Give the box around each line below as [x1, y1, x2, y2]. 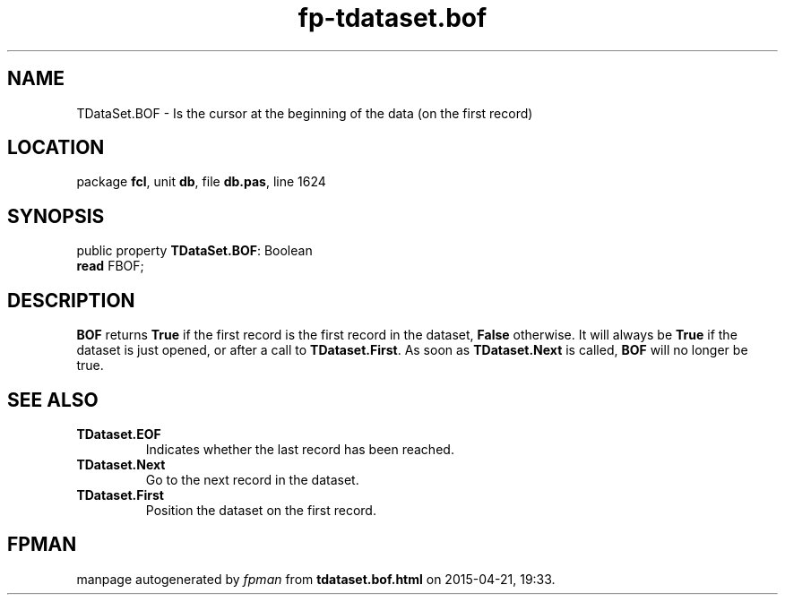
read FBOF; [76, 258, 144, 274]
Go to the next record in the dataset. [145, 471, 359, 487]
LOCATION [7, 136, 105, 159]
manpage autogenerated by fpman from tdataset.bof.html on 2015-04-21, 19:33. [76, 571, 556, 587]
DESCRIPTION [7, 288, 135, 312]
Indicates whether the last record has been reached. [145, 441, 454, 457]
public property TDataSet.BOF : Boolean [76, 243, 313, 259]
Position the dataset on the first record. [145, 502, 376, 518]
